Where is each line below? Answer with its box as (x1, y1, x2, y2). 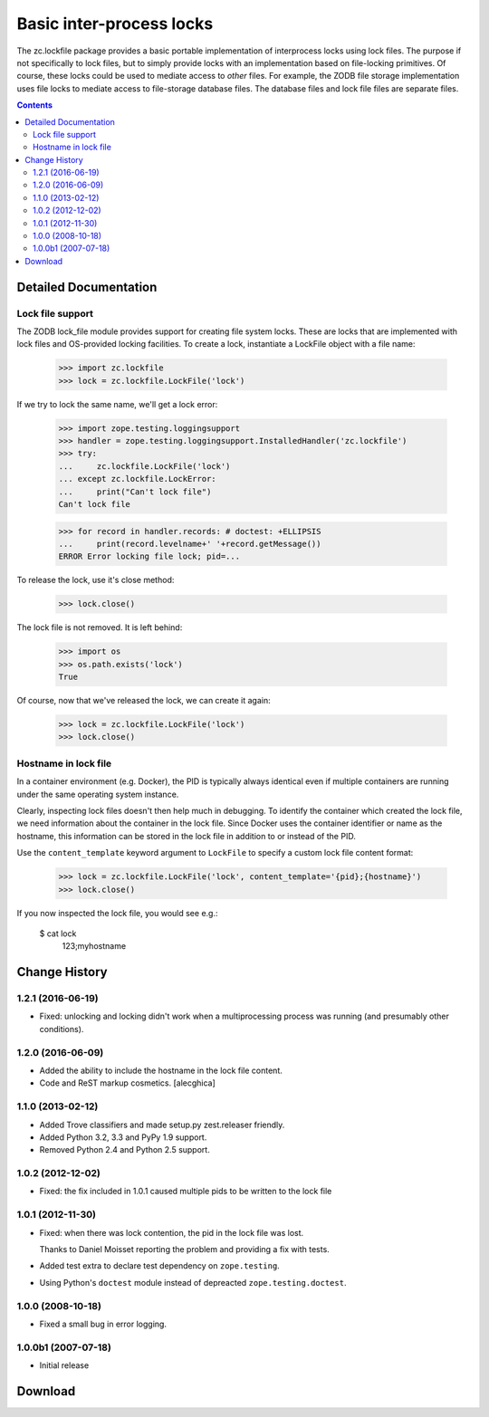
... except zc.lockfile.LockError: (58, 474, 216, 484)
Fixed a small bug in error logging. (39, 1318, 168, 1329)
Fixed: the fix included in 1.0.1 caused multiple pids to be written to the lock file (39, 1186, 332, 1197)
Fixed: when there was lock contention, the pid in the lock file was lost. (39, 1227, 304, 1238)
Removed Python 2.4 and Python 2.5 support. (39, 1144, 210, 1155)
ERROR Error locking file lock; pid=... (58, 551, 240, 561)
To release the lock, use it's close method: (16, 575, 175, 586)
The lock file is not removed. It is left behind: (16, 622, 183, 633)
